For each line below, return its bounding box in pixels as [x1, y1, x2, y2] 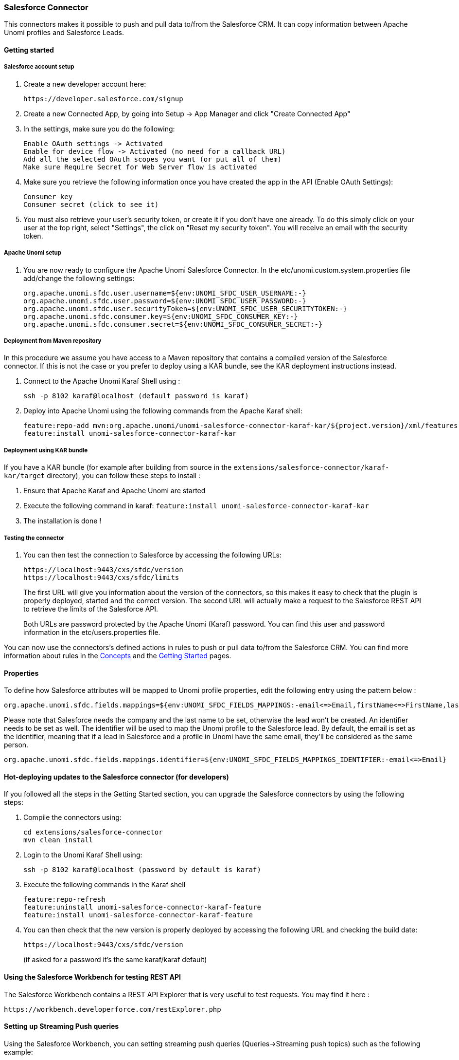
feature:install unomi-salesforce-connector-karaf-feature [23, 911, 253, 919]
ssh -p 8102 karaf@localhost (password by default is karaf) [23, 866, 261, 874]
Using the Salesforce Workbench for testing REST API [4, 972, 181, 981]
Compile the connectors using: [23, 813, 122, 822]
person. [4, 741, 29, 749]
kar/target [4, 472, 45, 480]
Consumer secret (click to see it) [23, 200, 159, 208]
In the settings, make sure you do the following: [23, 124, 175, 133]
